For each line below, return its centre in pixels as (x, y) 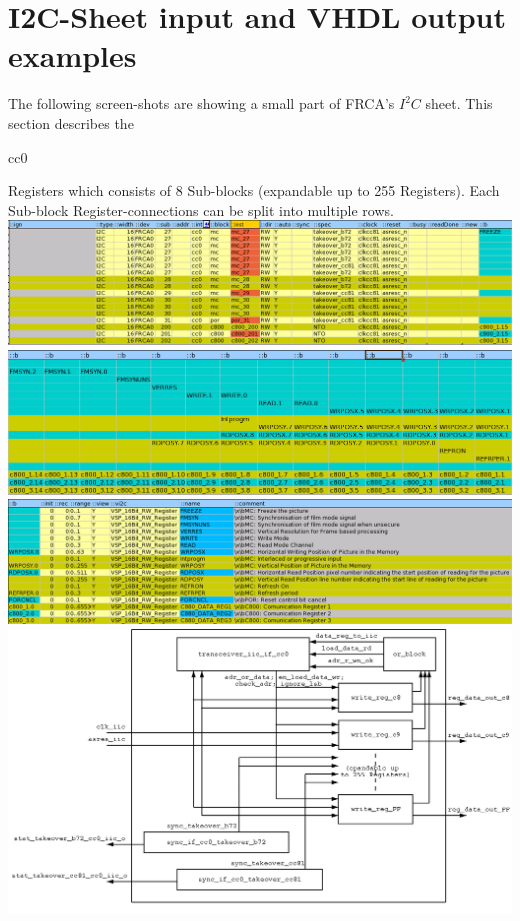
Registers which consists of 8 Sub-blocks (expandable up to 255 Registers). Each (254, 190)
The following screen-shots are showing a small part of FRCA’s (201, 103)
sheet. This (459, 103)
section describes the (71, 122)
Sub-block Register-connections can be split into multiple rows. (201, 209)
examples (72, 55)
